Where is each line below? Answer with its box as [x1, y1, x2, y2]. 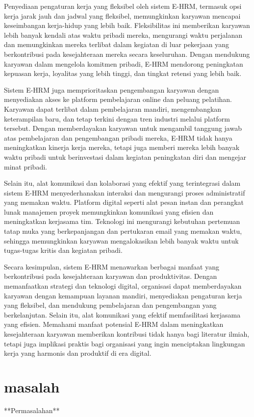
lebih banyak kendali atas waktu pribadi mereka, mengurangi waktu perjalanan [4, 29, 243, 40]
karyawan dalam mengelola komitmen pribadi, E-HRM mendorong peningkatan [4, 58, 243, 69]
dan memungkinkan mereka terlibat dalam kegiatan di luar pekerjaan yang [4, 39, 229, 49]
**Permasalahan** [4, 405, 60, 415]
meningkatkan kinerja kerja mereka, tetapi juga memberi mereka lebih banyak [4, 142, 240, 152]
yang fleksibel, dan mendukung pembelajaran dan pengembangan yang [4, 300, 217, 310]
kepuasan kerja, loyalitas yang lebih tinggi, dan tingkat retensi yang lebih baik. [4, 68, 242, 78]
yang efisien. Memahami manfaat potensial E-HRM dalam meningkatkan [4, 319, 224, 329]
